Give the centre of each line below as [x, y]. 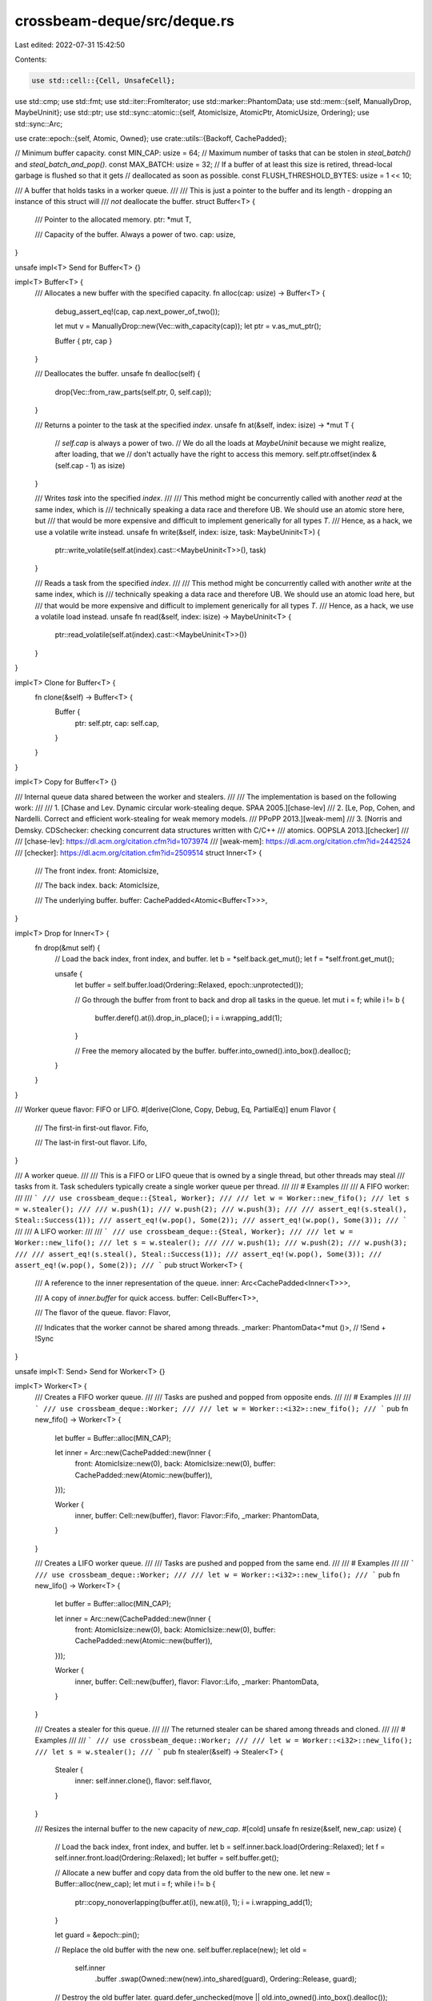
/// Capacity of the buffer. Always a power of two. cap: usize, [135, 234]
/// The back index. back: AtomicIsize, [97, 885]
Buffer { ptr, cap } [84, 341]
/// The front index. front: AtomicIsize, [97, 871]
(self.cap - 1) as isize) [90, 465]
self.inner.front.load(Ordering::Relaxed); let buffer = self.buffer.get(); [167, 1858]
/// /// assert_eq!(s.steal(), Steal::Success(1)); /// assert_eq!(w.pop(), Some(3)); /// [198, 1254]
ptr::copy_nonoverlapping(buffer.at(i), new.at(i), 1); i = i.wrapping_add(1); [194, 1902]
